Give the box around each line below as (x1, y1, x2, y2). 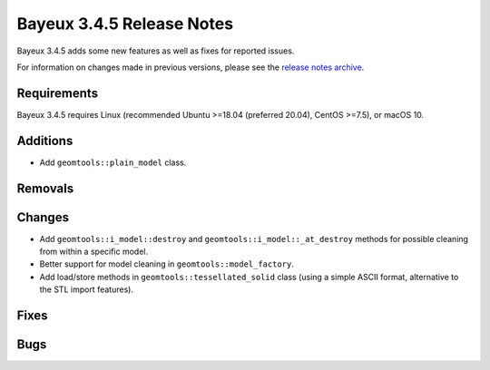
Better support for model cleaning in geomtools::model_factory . (39, 258, 294, 269)
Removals (16, 180, 74, 196)
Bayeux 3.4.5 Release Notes (16, 14, 234, 34)
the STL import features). (39, 284, 133, 295)
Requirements (16, 85, 99, 101)
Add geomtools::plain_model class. (39, 157, 187, 168)
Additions (16, 132, 73, 149)
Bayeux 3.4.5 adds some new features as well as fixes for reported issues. (16, 45, 295, 56)
